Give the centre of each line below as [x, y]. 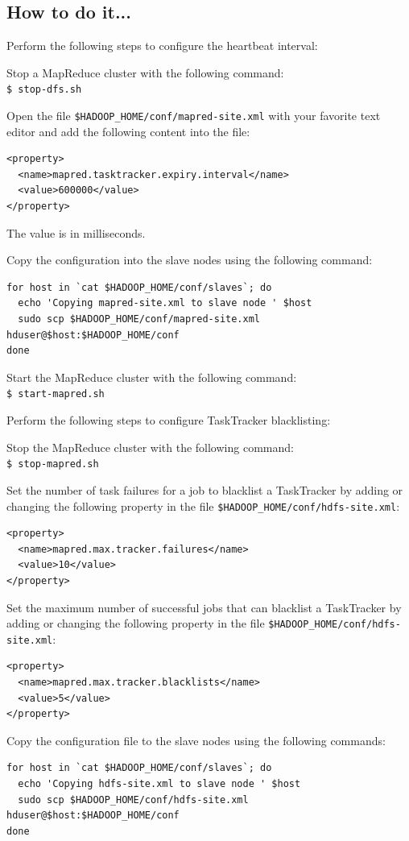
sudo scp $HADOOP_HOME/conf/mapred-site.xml [139, 319]
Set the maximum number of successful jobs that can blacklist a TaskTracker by [204, 607]
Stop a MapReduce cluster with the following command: [145, 72]
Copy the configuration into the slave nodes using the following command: [190, 260]
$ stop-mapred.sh [53, 464]
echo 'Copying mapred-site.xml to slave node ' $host [165, 303]
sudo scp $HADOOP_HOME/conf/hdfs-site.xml [133, 800]
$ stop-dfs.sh [44, 90]
